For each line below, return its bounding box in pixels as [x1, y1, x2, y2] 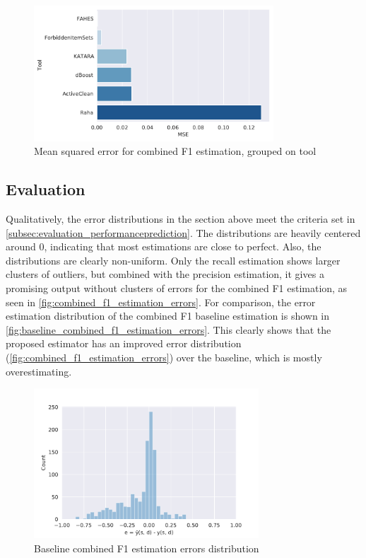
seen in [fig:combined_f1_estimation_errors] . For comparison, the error [6, 294, 316, 309]
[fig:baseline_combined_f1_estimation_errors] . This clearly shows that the [6, 322, 331, 337]
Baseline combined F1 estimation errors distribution [34, 540, 259, 555]
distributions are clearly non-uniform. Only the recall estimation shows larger [6, 252, 341, 267]
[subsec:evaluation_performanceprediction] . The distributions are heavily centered [6, 225, 361, 240]
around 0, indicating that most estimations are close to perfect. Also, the [6, 239, 321, 254]
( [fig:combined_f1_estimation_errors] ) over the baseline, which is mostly [6, 349, 322, 364]
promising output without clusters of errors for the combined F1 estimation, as [6, 281, 348, 296]
